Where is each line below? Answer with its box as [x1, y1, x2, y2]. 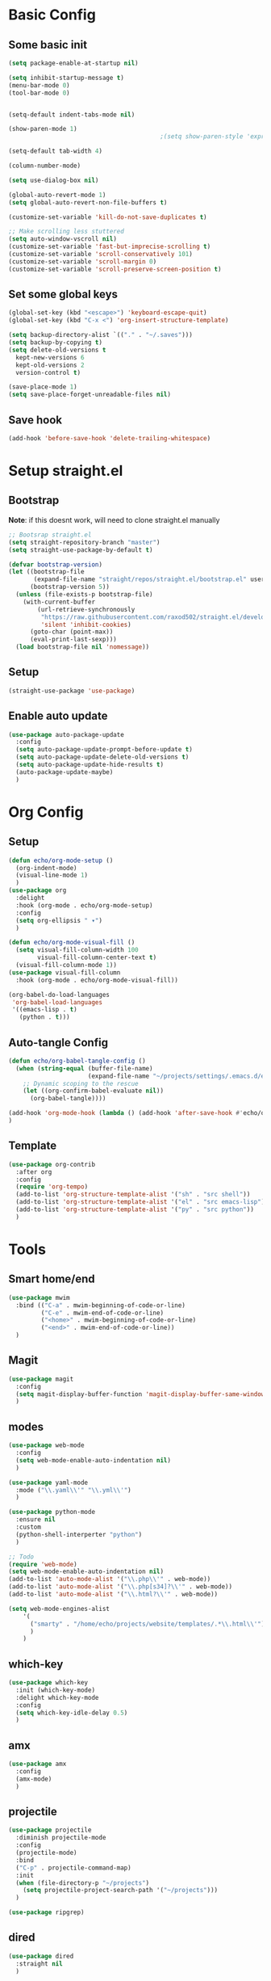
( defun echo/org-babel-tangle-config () [8, 1057, 147, 1065]
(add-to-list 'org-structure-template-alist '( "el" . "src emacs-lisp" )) [15, 1198, 269, 1206]
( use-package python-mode [8, 1508, 95, 1516]
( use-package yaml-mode [8, 1478, 89, 1487]
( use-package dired [8, 1952, 74, 1960]
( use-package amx [8, 1760, 67, 1769]
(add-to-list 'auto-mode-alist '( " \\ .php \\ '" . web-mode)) [8, 1575, 211, 1584]
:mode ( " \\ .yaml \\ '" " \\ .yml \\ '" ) [15, 1486, 131, 1494]
